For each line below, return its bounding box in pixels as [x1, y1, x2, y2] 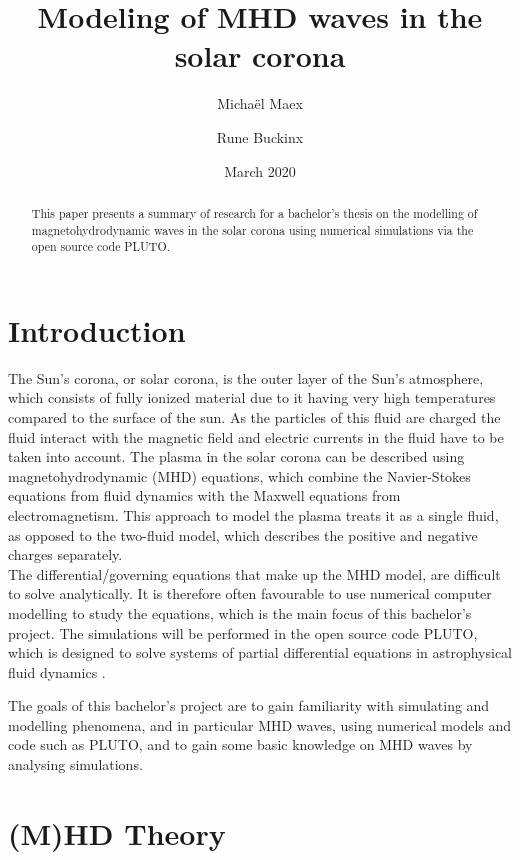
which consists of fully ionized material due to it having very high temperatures [8, 387, 496, 408]
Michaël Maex [217, 93, 303, 114]
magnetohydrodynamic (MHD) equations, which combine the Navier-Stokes [8, 465, 471, 486]
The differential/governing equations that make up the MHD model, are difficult [8, 563, 501, 584]
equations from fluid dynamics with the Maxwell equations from [8, 485, 401, 506]
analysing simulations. [8, 754, 143, 775]
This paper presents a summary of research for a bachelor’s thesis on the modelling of [31, 204, 478, 221]
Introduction [8, 309, 186, 350]
